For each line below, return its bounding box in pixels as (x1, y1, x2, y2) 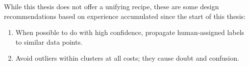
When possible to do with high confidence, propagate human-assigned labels (15, 27, 245, 37)
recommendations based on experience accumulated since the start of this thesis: (4, 11, 246, 21)
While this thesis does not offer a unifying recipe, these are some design (4, 1, 219, 11)
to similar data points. (15, 36, 83, 47)
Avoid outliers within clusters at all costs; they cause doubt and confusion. (15, 53, 239, 63)
